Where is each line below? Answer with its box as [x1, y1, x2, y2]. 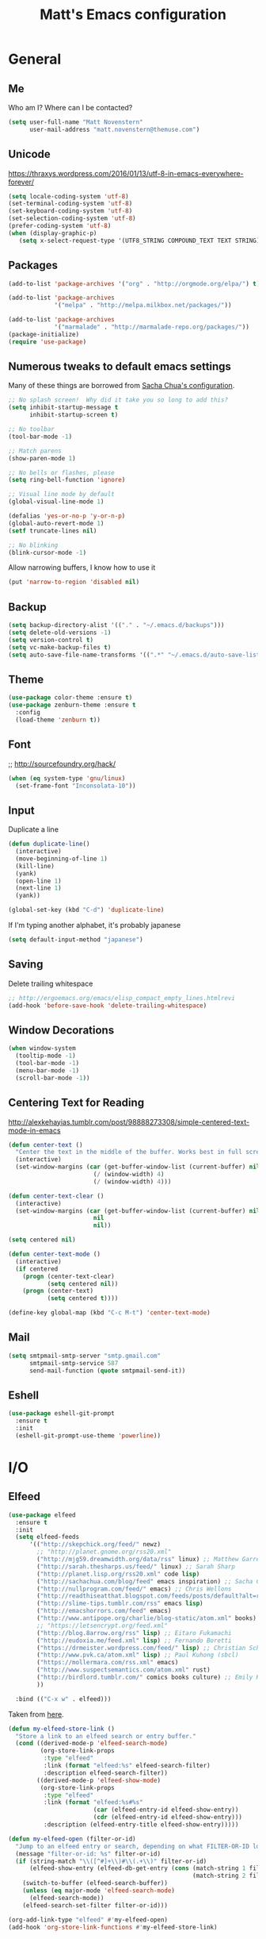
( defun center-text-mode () [8, 1250, 101, 1258]
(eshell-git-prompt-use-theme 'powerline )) [15, 1431, 161, 1440]
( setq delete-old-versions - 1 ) [8, 629, 112, 637]
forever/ [8, 177, 34, 187]
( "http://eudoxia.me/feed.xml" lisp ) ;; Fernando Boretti [36, 1637, 232, 1645]
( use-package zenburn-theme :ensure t [8, 701, 136, 710]
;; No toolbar [8, 425, 55, 433]
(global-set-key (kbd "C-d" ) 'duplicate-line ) [8, 906, 165, 914]
